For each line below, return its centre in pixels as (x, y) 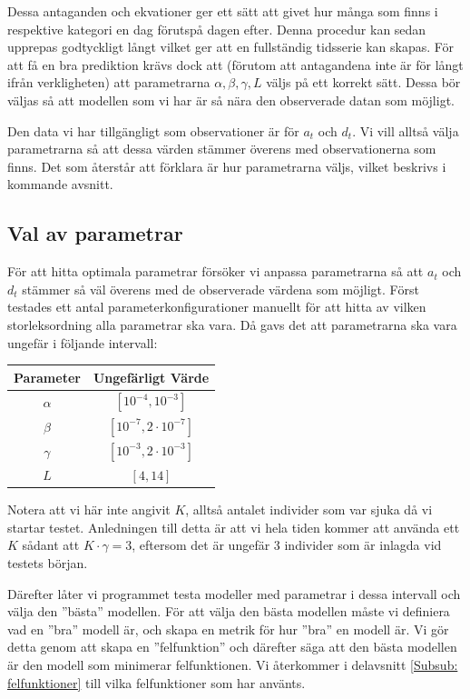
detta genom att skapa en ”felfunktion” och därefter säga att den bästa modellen (232, 647)
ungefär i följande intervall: (83, 342)
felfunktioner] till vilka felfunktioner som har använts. (157, 682)
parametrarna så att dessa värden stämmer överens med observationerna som (222, 149)
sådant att (51, 545)
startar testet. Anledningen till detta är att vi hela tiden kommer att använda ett (234, 527)
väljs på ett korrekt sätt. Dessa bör (363, 82)
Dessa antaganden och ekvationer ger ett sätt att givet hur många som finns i (223, 11)
